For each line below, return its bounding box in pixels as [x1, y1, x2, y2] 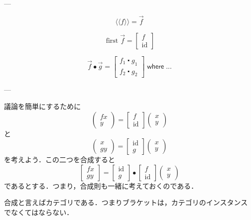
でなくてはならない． [4, 207, 74, 218]
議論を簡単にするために [4, 101, 81, 111]
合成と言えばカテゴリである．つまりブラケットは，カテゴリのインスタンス [4, 197, 248, 208]
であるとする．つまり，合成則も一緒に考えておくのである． [4, 180, 198, 191]
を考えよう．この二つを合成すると [4, 154, 115, 165]
